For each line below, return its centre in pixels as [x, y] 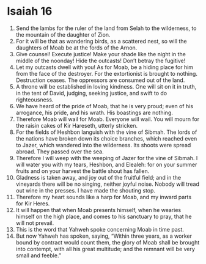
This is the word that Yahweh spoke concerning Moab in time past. [100, 229]
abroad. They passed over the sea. [60, 152]
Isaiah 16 [30, 11]
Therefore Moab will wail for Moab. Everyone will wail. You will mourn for [108, 119]
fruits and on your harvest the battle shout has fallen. [83, 171]
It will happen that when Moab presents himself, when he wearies [98, 210]
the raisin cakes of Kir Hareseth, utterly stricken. [77, 125]
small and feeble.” [39, 255]
